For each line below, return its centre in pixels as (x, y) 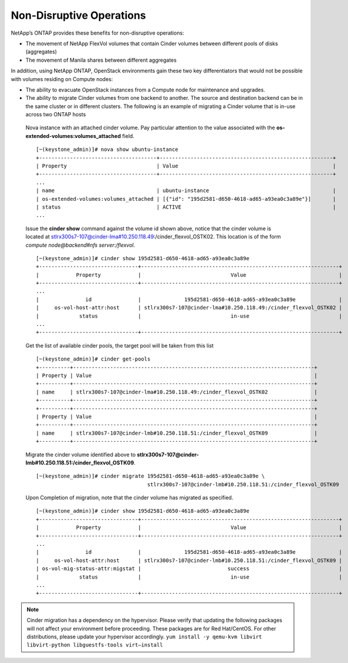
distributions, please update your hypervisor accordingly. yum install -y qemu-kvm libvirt (144, 637)
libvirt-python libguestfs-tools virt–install (95, 645)
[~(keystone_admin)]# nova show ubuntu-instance (107, 149)
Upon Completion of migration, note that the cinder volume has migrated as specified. (129, 498)
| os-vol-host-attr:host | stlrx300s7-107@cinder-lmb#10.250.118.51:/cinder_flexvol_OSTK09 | (189, 560)
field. (128, 136)
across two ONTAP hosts (56, 115)
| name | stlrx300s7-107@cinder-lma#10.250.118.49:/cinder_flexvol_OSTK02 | (177, 392)
